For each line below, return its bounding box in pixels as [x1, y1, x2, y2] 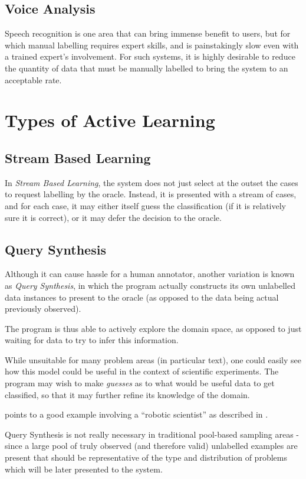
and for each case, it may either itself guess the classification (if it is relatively [5, 199, 286, 211]
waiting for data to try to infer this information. [5, 334, 179, 346]
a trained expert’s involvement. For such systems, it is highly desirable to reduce [5, 50, 295, 63]
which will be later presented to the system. [5, 462, 163, 475]
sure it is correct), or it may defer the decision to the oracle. [5, 211, 222, 223]
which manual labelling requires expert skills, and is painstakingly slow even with [5, 38, 299, 51]
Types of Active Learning [5, 108, 215, 132]
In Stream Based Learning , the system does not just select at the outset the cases [5, 176, 298, 188]
